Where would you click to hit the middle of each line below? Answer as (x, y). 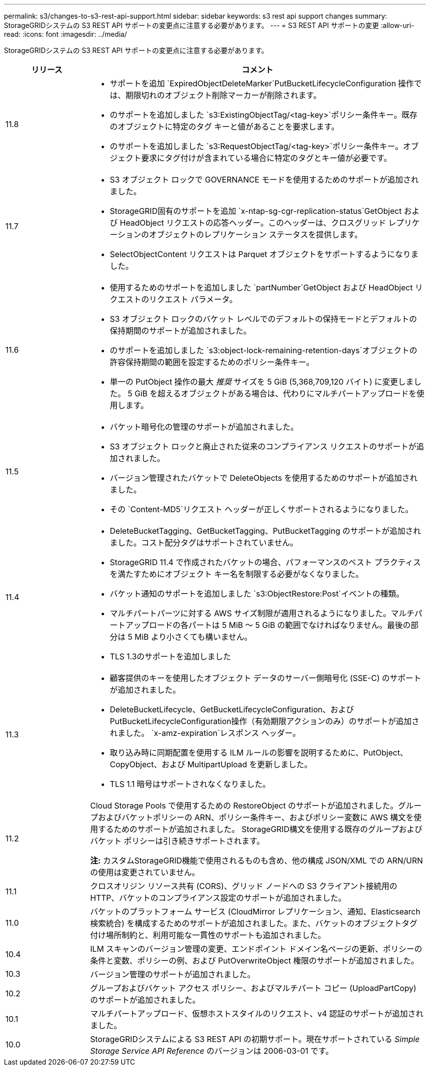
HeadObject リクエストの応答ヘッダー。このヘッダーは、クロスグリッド (253, 223)
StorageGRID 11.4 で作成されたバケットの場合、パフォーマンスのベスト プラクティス (265, 562)
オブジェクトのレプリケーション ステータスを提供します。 (256, 235)
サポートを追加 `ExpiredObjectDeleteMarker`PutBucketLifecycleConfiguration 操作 (262, 83)
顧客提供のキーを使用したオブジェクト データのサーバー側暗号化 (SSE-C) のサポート (266, 678)
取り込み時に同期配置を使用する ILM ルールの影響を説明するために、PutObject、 (259, 753)
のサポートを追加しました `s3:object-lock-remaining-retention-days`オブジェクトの (263, 350)
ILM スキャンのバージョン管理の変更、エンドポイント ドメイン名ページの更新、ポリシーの (256, 949)
